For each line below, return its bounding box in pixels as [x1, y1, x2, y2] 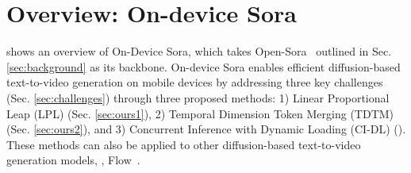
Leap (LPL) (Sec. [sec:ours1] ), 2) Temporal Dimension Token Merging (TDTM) [6, 105, 394, 121]
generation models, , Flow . [6, 152, 140, 168]
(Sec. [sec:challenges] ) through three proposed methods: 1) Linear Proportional [6, 89, 390, 106]
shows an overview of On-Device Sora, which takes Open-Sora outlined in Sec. [6, 43, 392, 60]
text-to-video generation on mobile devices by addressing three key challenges [6, 74, 383, 90]
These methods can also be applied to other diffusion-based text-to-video [6, 136, 361, 152]
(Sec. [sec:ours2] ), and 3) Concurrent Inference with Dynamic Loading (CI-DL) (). [6, 121, 406, 137]
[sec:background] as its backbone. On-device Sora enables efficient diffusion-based [6, 58, 401, 75]
